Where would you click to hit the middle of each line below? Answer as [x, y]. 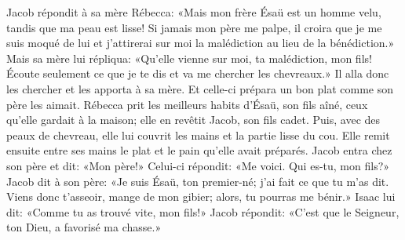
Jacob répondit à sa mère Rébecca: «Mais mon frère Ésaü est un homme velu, [194, 12]
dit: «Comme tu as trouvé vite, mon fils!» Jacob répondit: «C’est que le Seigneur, [203, 211]
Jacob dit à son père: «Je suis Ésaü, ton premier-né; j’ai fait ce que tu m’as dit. [198, 181]
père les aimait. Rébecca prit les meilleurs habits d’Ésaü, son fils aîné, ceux [187, 104]
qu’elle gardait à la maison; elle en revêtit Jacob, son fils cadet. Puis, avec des [193, 120]
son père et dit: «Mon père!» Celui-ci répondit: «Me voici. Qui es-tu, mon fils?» [198, 165]
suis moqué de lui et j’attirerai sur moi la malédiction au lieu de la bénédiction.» [201, 43]
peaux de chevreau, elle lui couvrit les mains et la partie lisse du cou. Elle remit [198, 135]
